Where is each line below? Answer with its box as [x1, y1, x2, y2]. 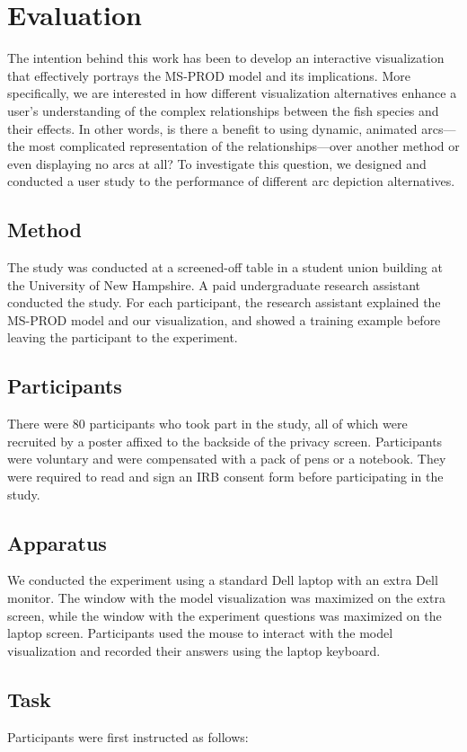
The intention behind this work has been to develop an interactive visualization [7, 49, 445, 67]
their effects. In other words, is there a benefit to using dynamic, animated [7, 119, 418, 137]
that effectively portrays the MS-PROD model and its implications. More [7, 66, 410, 84]
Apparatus [7, 528, 107, 556]
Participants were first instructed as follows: [7, 727, 249, 746]
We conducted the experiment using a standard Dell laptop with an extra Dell [7, 571, 438, 589]
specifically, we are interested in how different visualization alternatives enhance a [7, 84, 457, 102]
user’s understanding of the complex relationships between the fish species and [7, 101, 439, 119]
